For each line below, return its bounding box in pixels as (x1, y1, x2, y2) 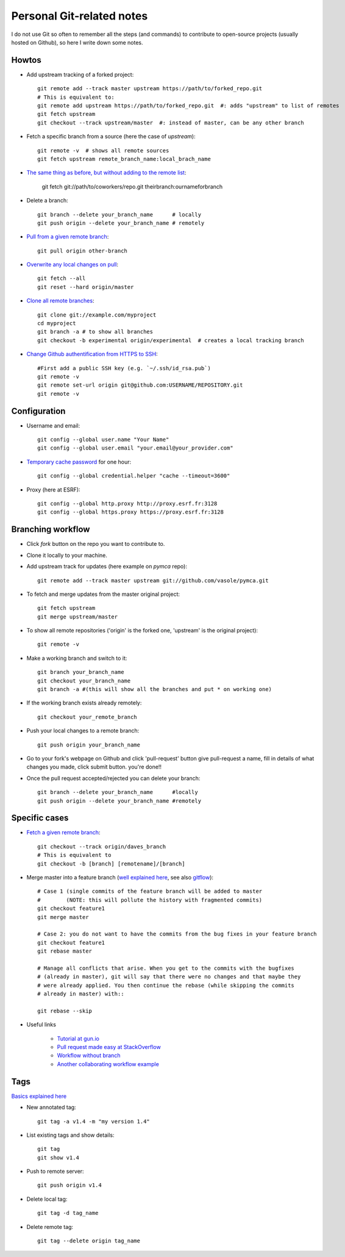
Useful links (26, 1021, 56, 1028)
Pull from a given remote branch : (26, 233, 109, 240)
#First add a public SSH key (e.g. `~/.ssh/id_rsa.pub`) (37, 365, 212, 371)
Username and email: (26, 421, 80, 429)
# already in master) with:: (37, 990, 124, 997)
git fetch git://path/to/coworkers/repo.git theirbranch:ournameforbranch (41, 183, 223, 190)
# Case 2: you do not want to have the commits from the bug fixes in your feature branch (37, 931, 317, 937)
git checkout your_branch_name (37, 677, 131, 684)
